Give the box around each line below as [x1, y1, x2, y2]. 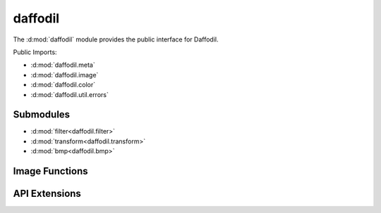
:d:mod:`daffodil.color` [30, 81, 96, 89]
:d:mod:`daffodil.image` [30, 70, 99, 79]
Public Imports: [13, 48, 57, 56]
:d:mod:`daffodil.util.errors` [30, 90, 109, 98]
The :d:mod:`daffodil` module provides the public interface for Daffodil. [13, 35, 219, 44]
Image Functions [13, 165, 88, 177]
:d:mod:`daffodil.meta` [30, 60, 95, 70]
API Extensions [13, 188, 81, 200]
